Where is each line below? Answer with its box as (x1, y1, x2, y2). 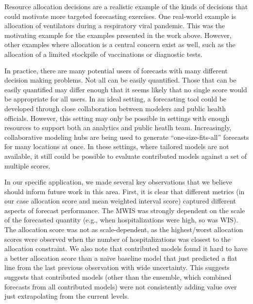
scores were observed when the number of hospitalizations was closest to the (4, 234, 231, 244)
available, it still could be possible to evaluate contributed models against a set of (4, 151, 247, 161)
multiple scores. (4, 160, 51, 170)
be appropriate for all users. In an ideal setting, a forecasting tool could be (4, 94, 227, 104)
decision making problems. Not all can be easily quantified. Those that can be (4, 75, 236, 85)
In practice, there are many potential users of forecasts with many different (4, 65, 228, 75)
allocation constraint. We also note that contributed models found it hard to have (4, 243, 248, 253)
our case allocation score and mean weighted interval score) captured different (4, 196, 236, 206)
